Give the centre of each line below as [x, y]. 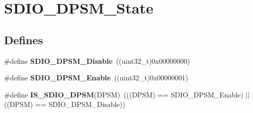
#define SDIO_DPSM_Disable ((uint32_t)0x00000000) [97, 61]
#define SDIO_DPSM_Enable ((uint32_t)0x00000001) [96, 78]
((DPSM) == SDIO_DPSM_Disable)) [65, 104]
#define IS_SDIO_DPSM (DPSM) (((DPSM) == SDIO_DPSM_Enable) [124, 94]
